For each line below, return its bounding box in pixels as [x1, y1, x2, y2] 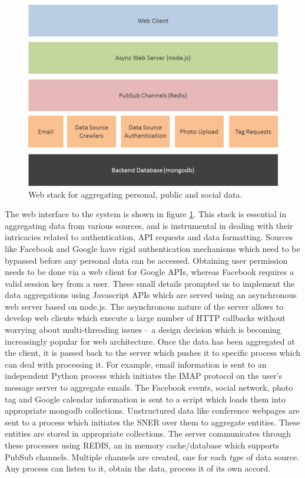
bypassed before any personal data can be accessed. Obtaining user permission [5, 254, 288, 266]
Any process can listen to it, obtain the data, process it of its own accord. [5, 462, 271, 474]
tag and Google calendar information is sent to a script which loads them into [5, 392, 286, 405]
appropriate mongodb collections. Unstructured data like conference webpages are [5, 404, 300, 417]
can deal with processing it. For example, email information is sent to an [5, 358, 267, 370]
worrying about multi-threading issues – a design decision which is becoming [5, 323, 281, 336]
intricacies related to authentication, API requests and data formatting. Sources [5, 231, 293, 243]
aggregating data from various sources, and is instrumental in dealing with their [5, 219, 293, 231]
